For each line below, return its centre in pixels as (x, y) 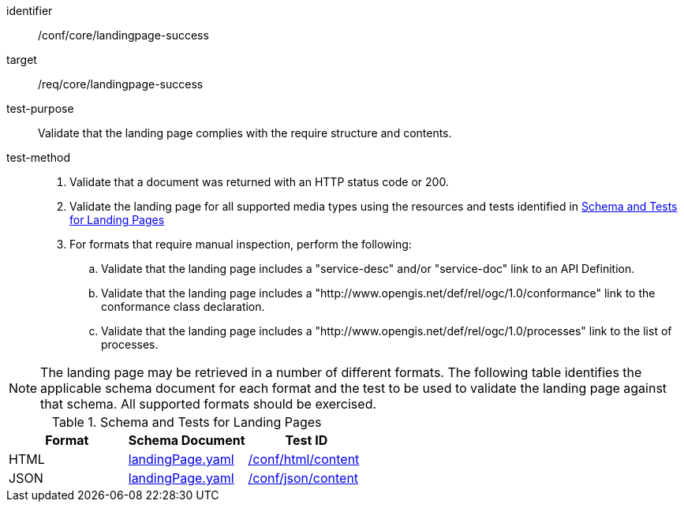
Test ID (306, 440)
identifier (30, 11)
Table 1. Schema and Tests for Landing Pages (187, 422)
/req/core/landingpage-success (121, 84)
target (22, 60)
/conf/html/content (304, 459)
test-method (38, 157)
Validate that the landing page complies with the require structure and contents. (245, 133)
